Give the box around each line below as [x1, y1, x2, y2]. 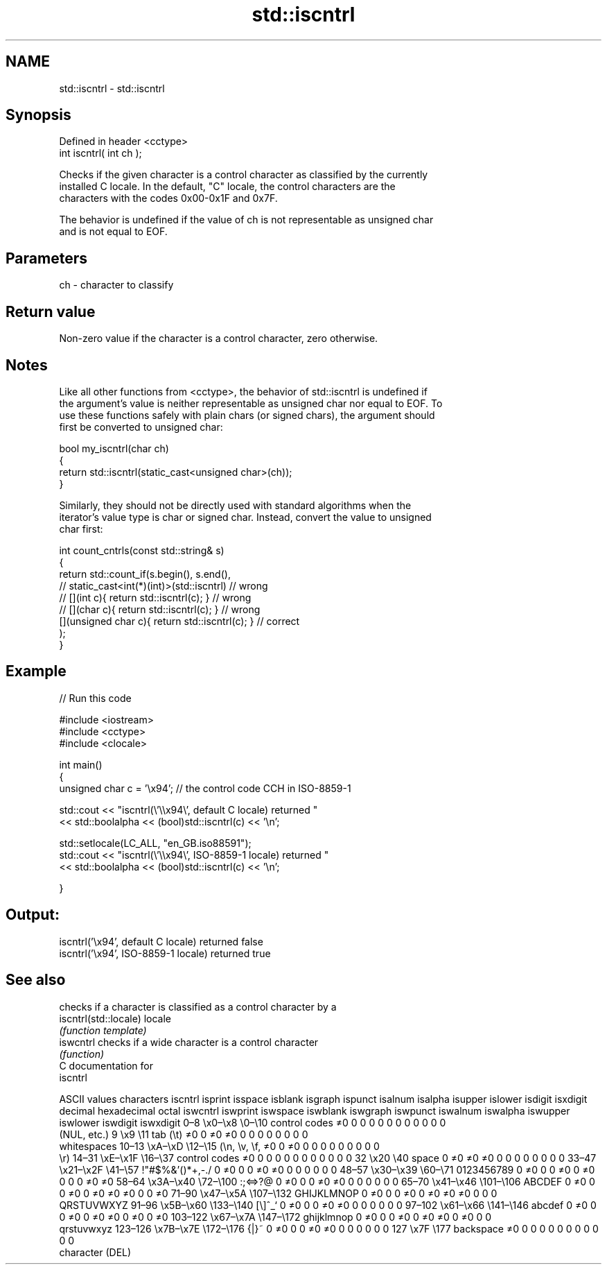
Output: [6, 906, 60, 924]
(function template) [59, 1024, 147, 1036]
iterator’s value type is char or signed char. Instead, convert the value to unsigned [59, 510, 432, 523]
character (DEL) [59, 1246, 132, 1258]
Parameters [6, 249, 87, 267]
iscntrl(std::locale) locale [59, 1012, 172, 1024]
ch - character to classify [59, 279, 174, 291]
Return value [6, 302, 96, 320]
